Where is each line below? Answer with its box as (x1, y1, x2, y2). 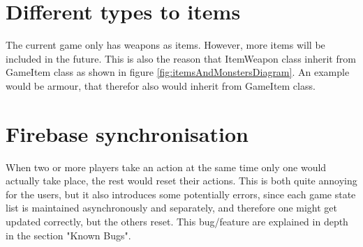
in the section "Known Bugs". (6, 228, 131, 242)
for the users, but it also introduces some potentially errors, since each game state (6, 186, 356, 201)
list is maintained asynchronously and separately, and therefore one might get (6, 200, 338, 215)
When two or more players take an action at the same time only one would (6, 159, 327, 174)
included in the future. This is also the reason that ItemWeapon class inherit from (6, 51, 356, 65)
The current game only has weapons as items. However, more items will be (6, 38, 325, 52)
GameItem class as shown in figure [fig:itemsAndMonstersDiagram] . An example (6, 65, 350, 79)
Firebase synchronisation (6, 119, 249, 148)
